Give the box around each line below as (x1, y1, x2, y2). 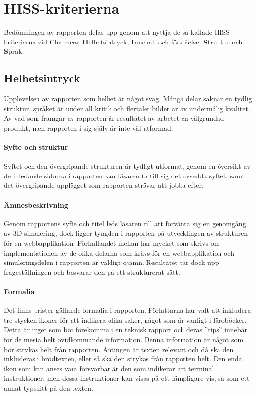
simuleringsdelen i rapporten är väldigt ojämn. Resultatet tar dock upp (4, 257, 219, 267)
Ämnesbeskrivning (4, 199, 68, 210)
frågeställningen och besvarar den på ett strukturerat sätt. (4, 266, 180, 277)
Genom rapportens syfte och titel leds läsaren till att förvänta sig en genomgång (4, 218, 246, 228)
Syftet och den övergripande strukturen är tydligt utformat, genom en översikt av (4, 161, 251, 171)
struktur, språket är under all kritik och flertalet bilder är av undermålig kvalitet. (4, 103, 250, 113)
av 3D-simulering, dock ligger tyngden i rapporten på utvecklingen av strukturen (4, 228, 248, 238)
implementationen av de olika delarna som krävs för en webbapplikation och (4, 247, 234, 258)
